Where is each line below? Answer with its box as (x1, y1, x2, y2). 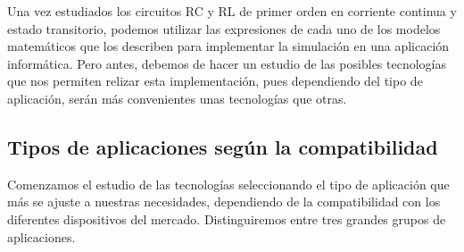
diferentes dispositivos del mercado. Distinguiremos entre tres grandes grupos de (7, 209, 446, 228)
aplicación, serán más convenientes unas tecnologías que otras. (7, 88, 347, 107)
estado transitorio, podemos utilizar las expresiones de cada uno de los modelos (7, 19, 441, 38)
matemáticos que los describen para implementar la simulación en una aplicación (7, 37, 450, 55)
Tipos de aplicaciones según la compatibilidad (7, 132, 438, 160)
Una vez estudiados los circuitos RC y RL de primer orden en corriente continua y (7, 2, 457, 20)
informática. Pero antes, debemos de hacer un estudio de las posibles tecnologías (7, 54, 446, 72)
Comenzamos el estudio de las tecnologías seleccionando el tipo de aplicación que (7, 174, 450, 193)
